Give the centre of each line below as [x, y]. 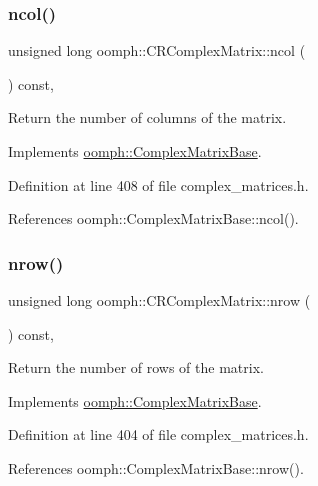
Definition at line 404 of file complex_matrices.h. [158, 434]
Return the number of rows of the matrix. [136, 367]
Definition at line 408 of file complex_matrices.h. [158, 184]
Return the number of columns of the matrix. [147, 117]
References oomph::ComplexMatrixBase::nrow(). [156, 467]
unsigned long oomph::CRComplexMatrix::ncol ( [157, 50]
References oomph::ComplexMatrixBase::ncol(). [153, 218]
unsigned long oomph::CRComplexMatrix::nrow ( [159, 300]
